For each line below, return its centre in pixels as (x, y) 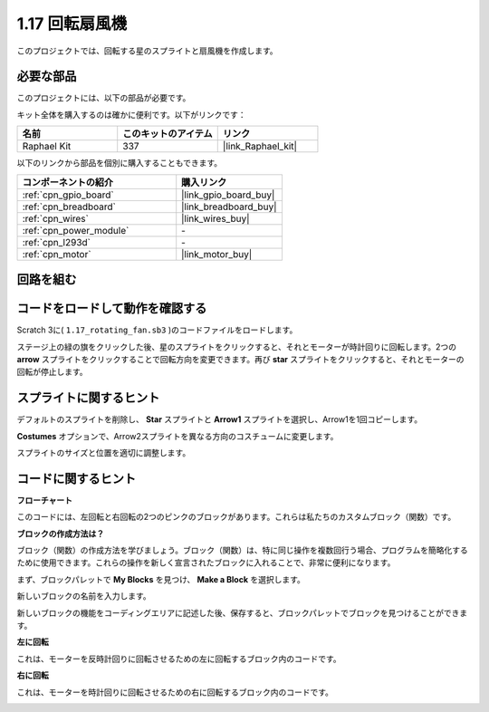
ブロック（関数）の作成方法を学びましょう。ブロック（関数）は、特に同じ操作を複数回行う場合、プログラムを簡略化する (242, 550)
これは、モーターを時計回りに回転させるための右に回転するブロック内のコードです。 (175, 692)
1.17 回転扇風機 (72, 24)
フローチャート (44, 500)
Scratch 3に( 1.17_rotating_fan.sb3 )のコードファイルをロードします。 (157, 330)
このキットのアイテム (168, 134)
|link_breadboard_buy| (229, 207)
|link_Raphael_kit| (260, 147)
